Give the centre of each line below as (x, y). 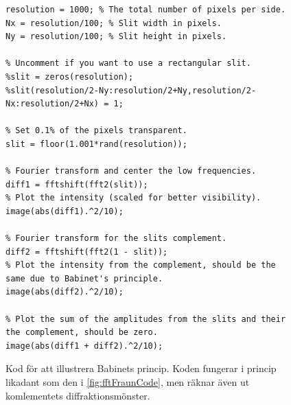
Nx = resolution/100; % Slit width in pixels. (114, 23)
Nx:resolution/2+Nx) (53, 104)
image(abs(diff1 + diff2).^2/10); (84, 346)
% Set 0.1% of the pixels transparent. (96, 131)
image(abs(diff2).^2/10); (65, 292)
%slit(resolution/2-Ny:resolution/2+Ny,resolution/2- (131, 90)
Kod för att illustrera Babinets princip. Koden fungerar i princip (141, 368)
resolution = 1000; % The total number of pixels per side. (146, 10)
